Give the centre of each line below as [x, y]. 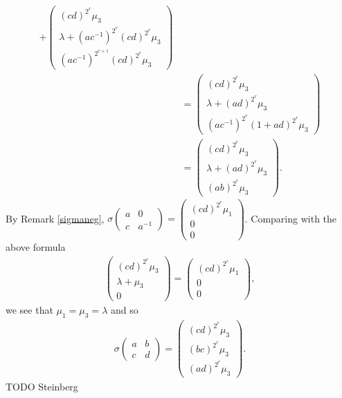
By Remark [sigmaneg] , [55, 218]
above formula [36, 246]
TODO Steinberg [42, 386]
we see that [29, 310]
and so [124, 310]
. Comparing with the [291, 218]
